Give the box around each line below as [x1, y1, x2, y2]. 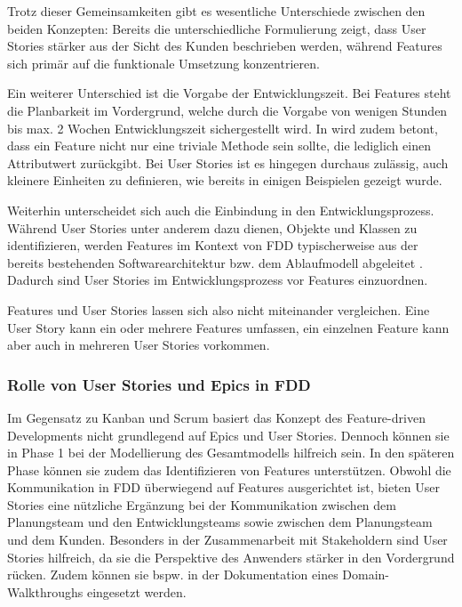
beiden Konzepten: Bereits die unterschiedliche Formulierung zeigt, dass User [7, 19, 426, 37]
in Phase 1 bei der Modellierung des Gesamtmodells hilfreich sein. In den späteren [7, 443, 455, 462]
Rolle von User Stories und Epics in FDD [7, 373, 311, 395]
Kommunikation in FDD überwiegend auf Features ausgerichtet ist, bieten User [7, 478, 440, 497]
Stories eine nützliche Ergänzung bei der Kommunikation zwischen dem [7, 495, 396, 514]
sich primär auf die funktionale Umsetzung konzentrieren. [7, 53, 320, 72]
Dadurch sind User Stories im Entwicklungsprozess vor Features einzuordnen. [7, 271, 428, 289]
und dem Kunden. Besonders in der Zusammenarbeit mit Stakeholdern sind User [7, 530, 448, 549]
